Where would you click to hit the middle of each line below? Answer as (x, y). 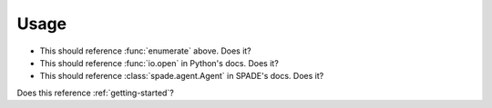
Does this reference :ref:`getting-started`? (96, 93)
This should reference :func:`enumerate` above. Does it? (146, 51)
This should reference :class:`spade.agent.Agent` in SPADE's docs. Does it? (182, 76)
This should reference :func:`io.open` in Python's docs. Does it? (159, 63)
